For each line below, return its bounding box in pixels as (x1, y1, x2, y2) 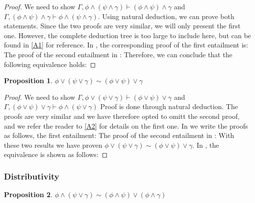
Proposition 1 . (4, 75, 52, 86)
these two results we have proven (4, 139, 102, 150)
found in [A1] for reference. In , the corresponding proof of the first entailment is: (4, 40, 248, 50)
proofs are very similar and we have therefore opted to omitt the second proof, (4, 111, 240, 121)
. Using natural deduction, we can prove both (98, 11, 234, 21)
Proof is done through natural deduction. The (100, 101, 238, 112)
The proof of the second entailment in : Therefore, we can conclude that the (4, 49, 232, 59)
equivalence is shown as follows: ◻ (4, 149, 108, 159)
